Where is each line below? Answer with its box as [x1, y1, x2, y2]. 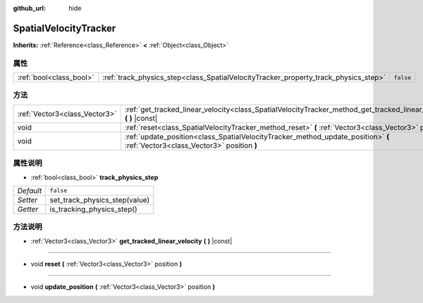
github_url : [13, 4, 46, 12]
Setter [17, 195, 38, 205]
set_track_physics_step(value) [49, 195, 150, 205]
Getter [17, 204, 39, 214]
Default [17, 186, 42, 195]
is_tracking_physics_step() [49, 204, 137, 214]
